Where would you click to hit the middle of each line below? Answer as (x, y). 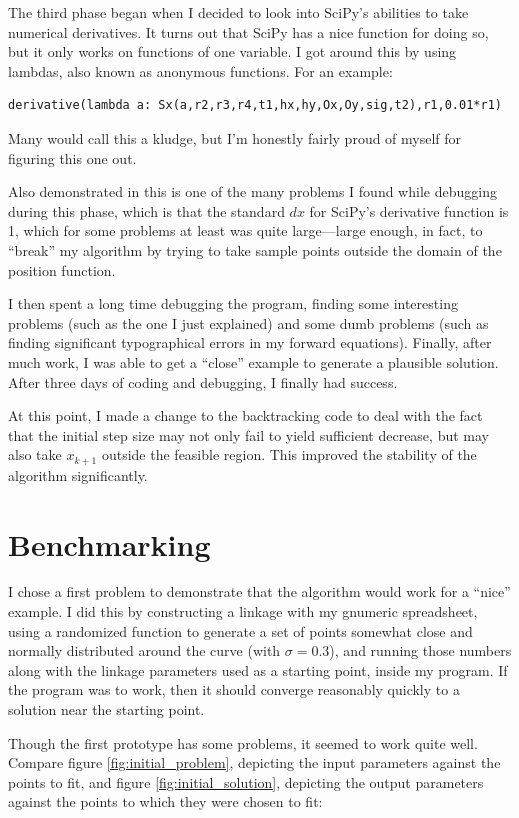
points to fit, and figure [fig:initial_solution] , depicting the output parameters (246, 781)
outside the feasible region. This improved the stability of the (289, 454)
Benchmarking (109, 543)
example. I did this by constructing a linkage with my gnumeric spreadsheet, (243, 611)
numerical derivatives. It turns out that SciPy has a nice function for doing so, (248, 31)
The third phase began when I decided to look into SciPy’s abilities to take (238, 12)
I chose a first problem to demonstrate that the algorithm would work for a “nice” (259, 591)
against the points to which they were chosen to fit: (165, 801)
